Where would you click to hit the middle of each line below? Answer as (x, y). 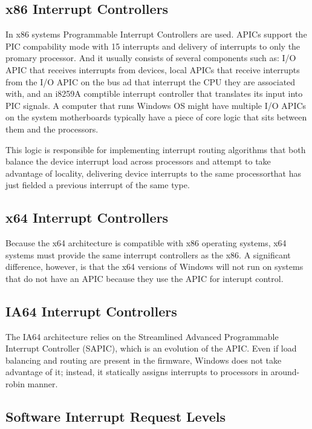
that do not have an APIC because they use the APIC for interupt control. (145, 278)
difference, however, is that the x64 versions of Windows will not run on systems (154, 267)
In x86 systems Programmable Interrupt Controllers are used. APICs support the (156, 34)
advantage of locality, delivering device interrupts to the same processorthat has (154, 173)
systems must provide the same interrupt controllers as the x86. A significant (148, 254)
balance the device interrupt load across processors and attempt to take (138, 161)
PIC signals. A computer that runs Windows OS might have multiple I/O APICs (156, 105)
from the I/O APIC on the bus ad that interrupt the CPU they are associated (151, 81)
